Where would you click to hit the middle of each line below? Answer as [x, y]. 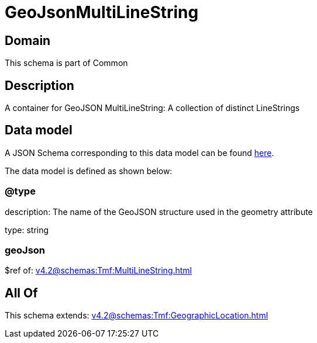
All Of [21, 293]
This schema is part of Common [66, 63]
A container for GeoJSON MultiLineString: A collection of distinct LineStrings [152, 108]
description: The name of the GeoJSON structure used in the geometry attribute [159, 212]
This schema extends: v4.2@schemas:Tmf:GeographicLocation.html [137, 316]
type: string [27, 230]
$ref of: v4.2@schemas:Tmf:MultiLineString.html [99, 271]
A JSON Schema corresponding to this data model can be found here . [139, 153]
